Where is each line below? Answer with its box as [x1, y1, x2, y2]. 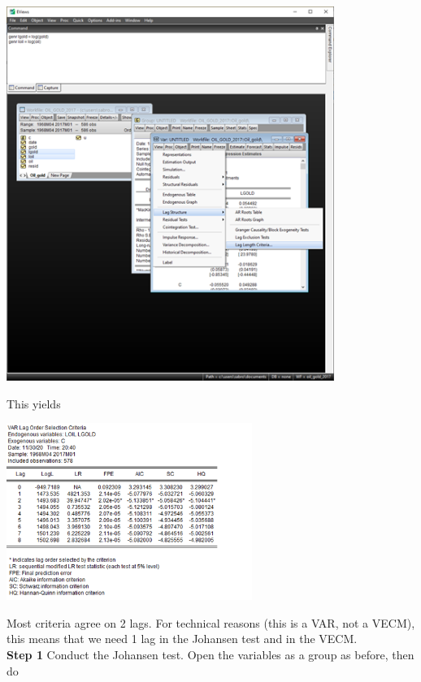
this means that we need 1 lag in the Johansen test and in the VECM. [7, 630, 358, 647]
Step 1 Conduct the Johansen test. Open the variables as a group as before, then [7, 646, 414, 663]
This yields [7, 395, 61, 412]
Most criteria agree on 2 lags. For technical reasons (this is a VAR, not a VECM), [7, 614, 415, 631]
